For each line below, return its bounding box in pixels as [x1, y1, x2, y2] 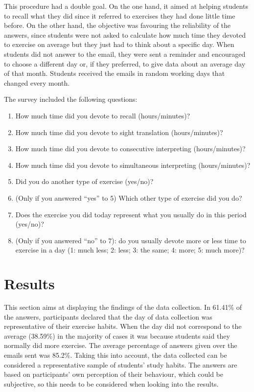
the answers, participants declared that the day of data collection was [4, 311, 212, 322]
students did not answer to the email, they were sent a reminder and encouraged [4, 48, 246, 59]
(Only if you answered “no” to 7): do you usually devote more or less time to [15, 235, 246, 245]
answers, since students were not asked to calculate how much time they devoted [4, 29, 246, 40]
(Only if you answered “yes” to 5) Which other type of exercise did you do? [15, 192, 242, 203]
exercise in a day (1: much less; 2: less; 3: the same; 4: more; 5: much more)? [15, 245, 245, 255]
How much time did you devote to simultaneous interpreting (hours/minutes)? [15, 160, 251, 170]
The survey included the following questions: [4, 94, 138, 104]
